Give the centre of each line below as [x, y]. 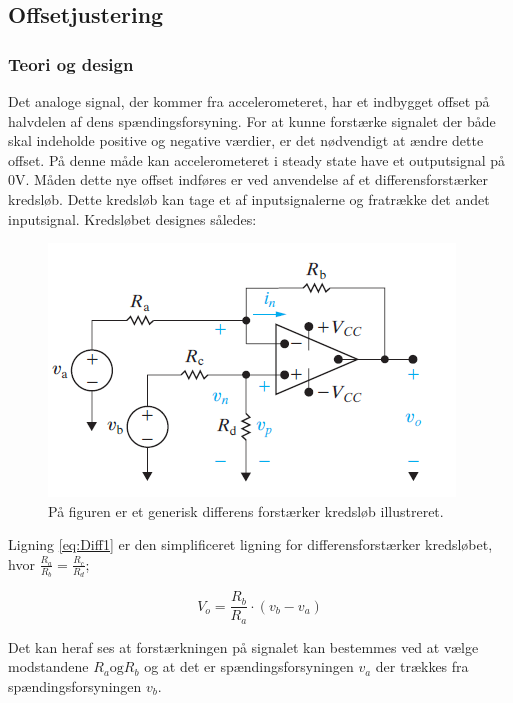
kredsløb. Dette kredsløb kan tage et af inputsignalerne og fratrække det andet [249, 198]
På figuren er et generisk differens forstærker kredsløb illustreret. [246, 510]
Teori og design [71, 63]
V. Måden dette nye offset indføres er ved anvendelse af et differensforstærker [252, 179]
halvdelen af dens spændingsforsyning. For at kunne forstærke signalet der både [252, 120]
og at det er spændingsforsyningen [249, 666]
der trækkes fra [422, 666]
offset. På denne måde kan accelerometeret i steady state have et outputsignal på [257, 159]
